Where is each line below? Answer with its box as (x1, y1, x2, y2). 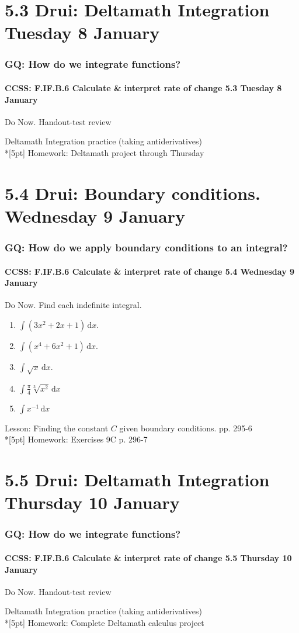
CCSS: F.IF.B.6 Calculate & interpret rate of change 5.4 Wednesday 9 (5, 265, 295, 277)
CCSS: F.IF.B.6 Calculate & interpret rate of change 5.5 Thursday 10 (5, 551, 292, 563)
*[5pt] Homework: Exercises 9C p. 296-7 (5, 433, 148, 445)
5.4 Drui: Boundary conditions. (5, 181, 260, 205)
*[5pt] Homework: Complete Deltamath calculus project (5, 616, 204, 628)
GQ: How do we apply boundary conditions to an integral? (5, 240, 288, 255)
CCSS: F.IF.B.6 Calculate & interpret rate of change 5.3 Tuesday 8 (5, 82, 282, 94)
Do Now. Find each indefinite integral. (5, 299, 142, 311)
